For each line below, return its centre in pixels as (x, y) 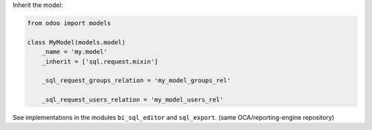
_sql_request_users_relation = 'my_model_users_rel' (133, 100)
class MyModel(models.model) (76, 42)
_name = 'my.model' (75, 52)
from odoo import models (69, 23)
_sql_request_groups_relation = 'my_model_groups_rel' (136, 81)
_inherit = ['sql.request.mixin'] (100, 61)
